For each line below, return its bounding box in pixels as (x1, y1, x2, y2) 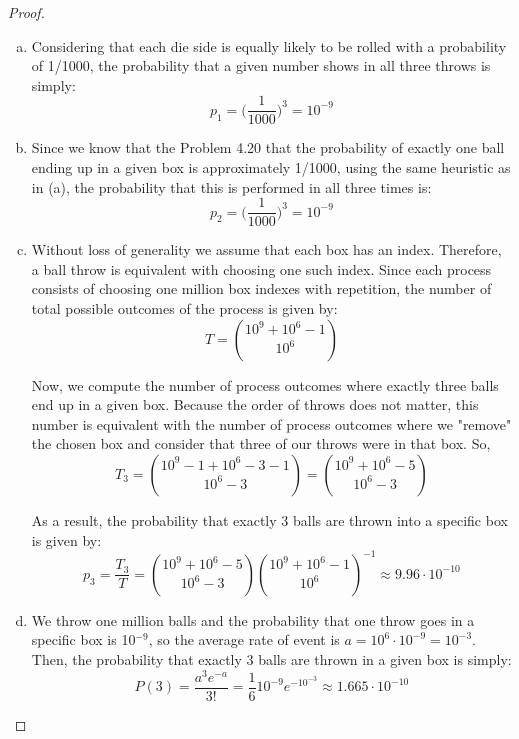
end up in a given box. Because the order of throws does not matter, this (31, 394, 479, 415)
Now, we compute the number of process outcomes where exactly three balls (31, 374, 499, 395)
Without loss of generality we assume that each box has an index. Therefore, (31, 239, 502, 260)
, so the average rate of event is (148, 629, 340, 650)
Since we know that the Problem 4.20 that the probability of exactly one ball (31, 137, 505, 158)
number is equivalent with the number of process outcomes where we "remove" (31, 413, 512, 434)
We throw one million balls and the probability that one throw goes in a (31, 609, 475, 630)
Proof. (8, 2, 45, 22)
